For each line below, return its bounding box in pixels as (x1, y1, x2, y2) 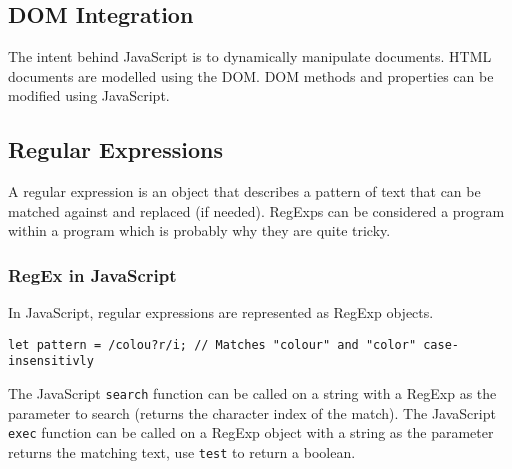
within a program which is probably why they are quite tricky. (8, 220, 391, 241)
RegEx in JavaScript (8, 262, 177, 287)
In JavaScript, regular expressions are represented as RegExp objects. (8, 302, 434, 323)
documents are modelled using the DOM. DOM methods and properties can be (8, 65, 494, 86)
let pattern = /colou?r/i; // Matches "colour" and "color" (8, 337, 417, 352)
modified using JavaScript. (8, 85, 170, 106)
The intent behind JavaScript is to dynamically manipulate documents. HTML (8, 46, 492, 67)
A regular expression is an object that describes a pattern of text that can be (8, 181, 481, 202)
